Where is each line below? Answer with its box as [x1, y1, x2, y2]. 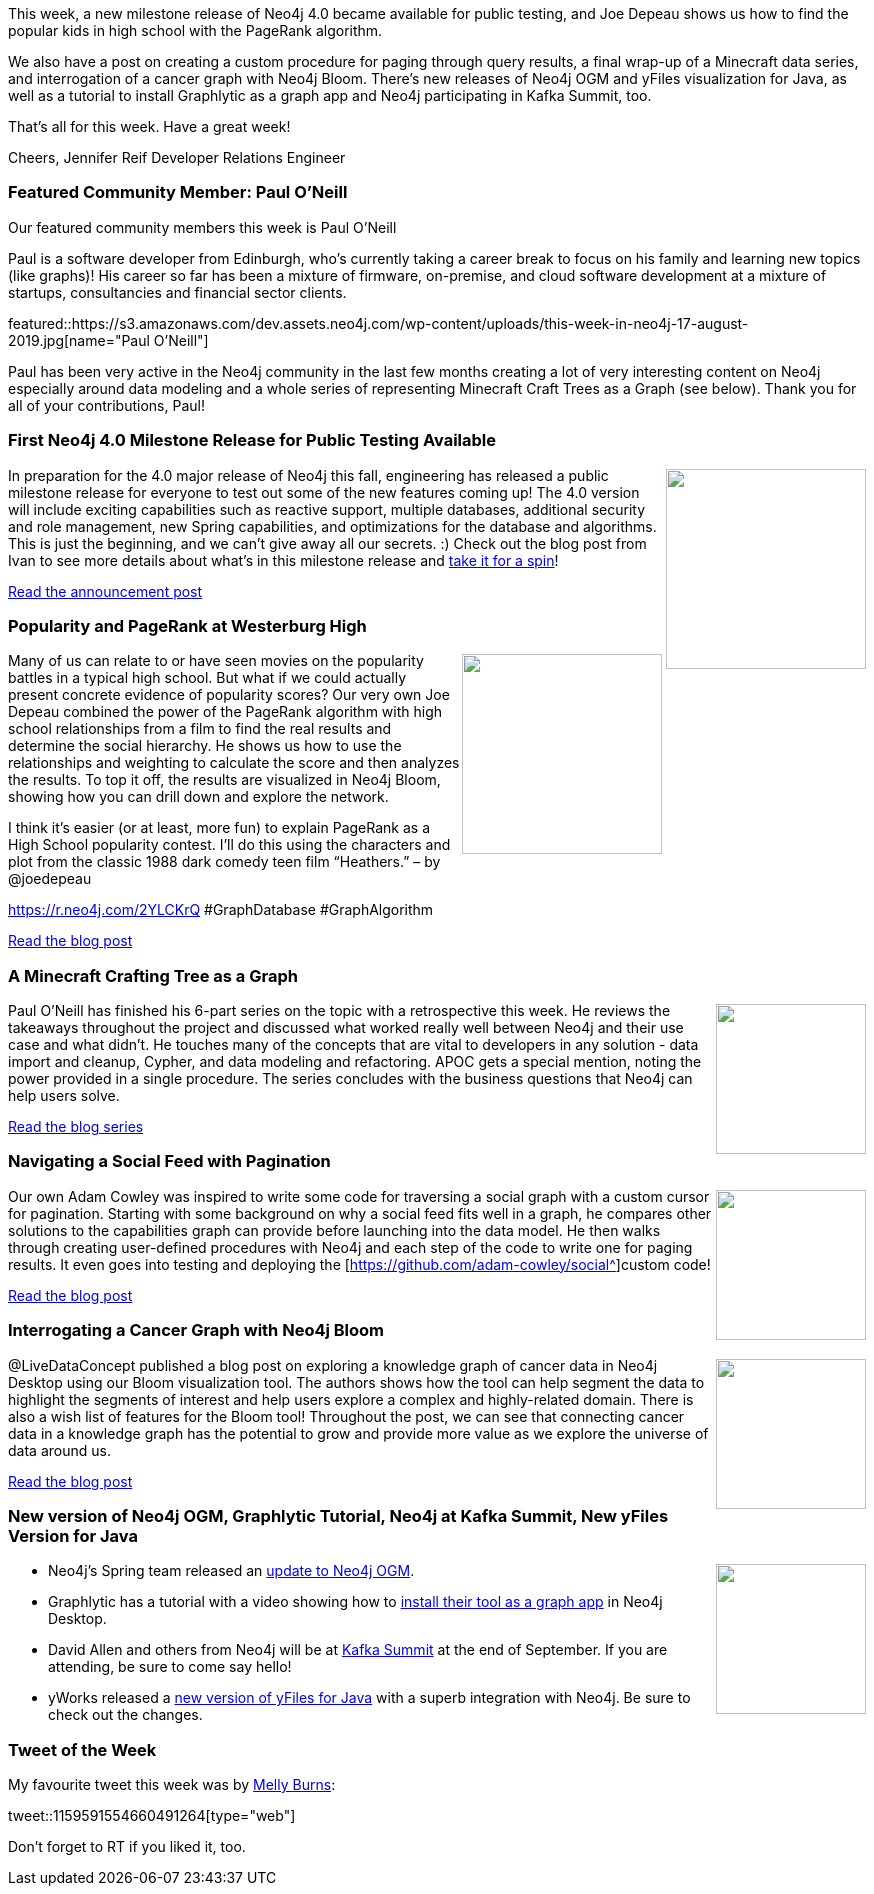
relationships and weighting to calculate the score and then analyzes [8, 754, 460, 772]
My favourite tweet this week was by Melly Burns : [8, 1776, 336, 1793]
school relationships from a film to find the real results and [8, 720, 392, 738]
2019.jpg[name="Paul [8, 331, 150, 349]
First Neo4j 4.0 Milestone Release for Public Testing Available [8, 430, 496, 451]
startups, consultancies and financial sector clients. [8, 283, 347, 301]
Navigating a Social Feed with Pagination [8, 1151, 331, 1172]
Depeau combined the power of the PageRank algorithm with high [8, 703, 443, 721]
